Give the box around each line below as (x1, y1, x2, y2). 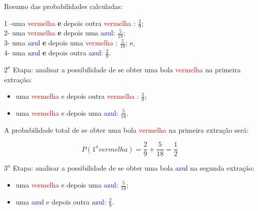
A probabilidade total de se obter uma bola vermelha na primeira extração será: (4, 124, 249, 135)
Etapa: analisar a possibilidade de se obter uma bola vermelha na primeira (12, 64, 241, 74)
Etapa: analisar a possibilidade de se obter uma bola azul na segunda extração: (12, 163, 255, 173)
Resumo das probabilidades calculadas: (4, 1, 123, 11)
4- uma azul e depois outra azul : (4, 47, 103, 58)
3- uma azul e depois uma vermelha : (4, 37, 118, 48)
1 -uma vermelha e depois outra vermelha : (4, 17, 136, 28)
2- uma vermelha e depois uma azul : (4, 27, 115, 38)
